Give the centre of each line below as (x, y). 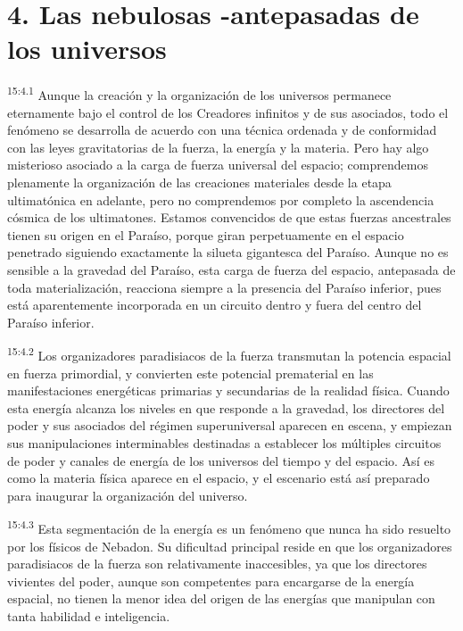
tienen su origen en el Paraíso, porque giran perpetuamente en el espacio (206, 234)
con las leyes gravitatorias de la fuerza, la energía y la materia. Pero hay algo (218, 147)
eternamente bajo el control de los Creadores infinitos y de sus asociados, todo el (228, 112)
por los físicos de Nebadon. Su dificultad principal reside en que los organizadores (230, 546)
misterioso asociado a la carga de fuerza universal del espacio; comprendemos (218, 165)
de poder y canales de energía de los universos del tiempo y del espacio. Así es (221, 460)
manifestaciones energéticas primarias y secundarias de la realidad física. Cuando (228, 390)
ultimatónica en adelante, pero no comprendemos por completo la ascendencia (221, 199)
